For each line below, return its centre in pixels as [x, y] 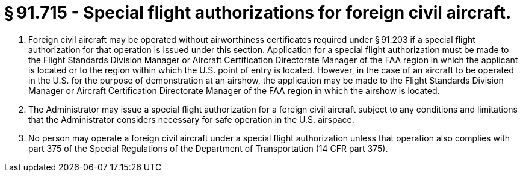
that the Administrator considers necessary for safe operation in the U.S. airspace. [191, 119]
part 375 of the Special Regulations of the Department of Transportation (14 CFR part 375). [208, 148]
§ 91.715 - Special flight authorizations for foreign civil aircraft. [258, 13]
